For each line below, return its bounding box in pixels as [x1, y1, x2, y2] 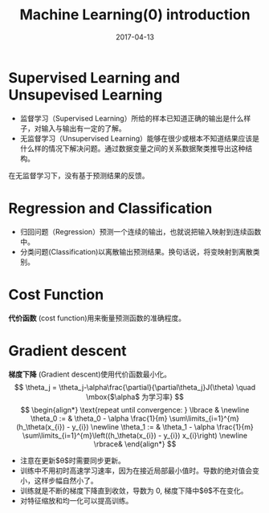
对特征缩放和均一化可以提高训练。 [19, 495, 133, 505]
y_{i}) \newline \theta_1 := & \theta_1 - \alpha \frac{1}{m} [71, 421, 255, 431]
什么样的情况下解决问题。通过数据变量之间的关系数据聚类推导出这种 [19, 143, 246, 153]
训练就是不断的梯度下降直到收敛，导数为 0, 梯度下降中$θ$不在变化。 [19, 486, 248, 495]
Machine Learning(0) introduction [19, 6, 251, 24]
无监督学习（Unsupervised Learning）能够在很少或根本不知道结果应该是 [19, 133, 259, 143]
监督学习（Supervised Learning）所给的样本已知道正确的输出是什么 [19, 113, 244, 123]
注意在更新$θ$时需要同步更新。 [19, 455, 126, 465]
